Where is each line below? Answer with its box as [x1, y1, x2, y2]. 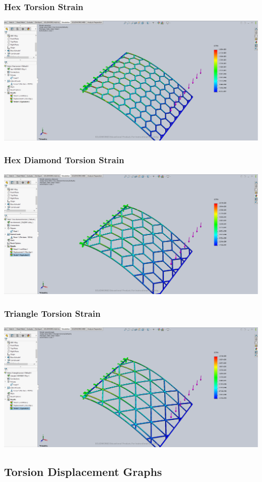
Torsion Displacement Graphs [4, 464, 162, 479]
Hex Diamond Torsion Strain [4, 154, 124, 166]
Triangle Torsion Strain [4, 307, 101, 320]
